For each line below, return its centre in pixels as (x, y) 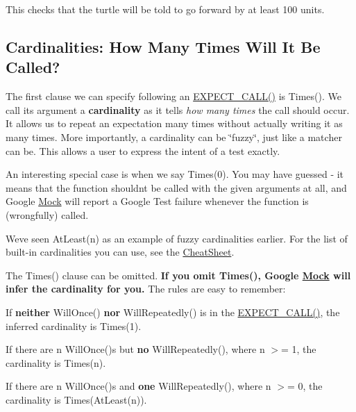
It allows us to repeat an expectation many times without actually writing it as (174, 123)
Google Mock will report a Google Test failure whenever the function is (157, 201)
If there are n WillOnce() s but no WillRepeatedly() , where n (135, 349)
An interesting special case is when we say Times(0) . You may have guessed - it (175, 174)
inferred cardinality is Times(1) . (74, 326)
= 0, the (305, 386)
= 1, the (299, 349)
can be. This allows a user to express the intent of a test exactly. (143, 150)
